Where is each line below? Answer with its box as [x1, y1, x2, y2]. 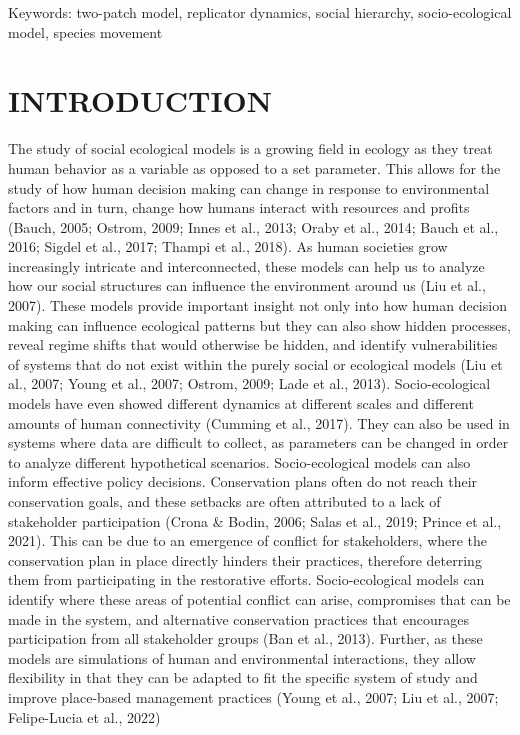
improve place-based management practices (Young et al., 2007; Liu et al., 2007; [8, 686, 499, 707]
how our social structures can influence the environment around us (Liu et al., [8, 275, 486, 296]
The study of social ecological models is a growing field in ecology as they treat [8, 138, 493, 159]
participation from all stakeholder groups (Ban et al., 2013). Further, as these [8, 628, 483, 649]
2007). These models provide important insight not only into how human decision [8, 295, 507, 316]
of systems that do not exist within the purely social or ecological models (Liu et [8, 353, 503, 374]
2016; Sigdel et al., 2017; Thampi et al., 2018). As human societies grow [8, 236, 448, 257]
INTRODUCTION [8, 80, 273, 121]
